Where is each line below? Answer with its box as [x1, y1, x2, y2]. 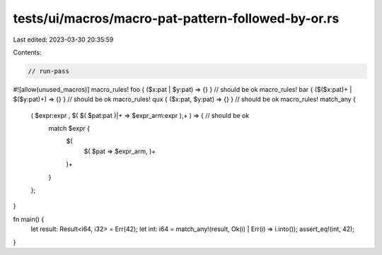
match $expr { [48, 124, 91, 133]
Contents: [13, 48, 42, 57]
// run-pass [28, 67, 70, 75]
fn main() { [13, 215, 45, 223]
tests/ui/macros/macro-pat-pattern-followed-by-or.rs [13, 11, 340, 26]
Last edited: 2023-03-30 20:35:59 [13, 35, 114, 44]
